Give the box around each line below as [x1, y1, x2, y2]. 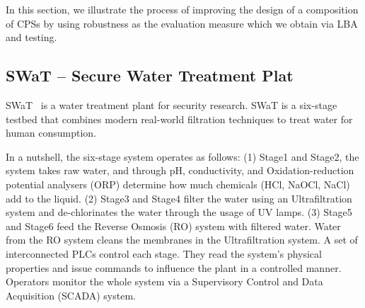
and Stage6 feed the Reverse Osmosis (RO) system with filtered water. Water [6, 218, 341, 233]
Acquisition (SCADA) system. [6, 287, 136, 302]
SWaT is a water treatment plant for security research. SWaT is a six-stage [6, 97, 337, 112]
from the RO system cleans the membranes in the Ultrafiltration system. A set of [6, 232, 358, 247]
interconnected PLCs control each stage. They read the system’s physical [6, 246, 322, 261]
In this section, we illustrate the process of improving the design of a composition [6, 2, 359, 16]
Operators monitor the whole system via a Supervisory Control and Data [6, 274, 323, 289]
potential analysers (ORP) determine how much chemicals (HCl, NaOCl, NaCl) [6, 176, 350, 191]
